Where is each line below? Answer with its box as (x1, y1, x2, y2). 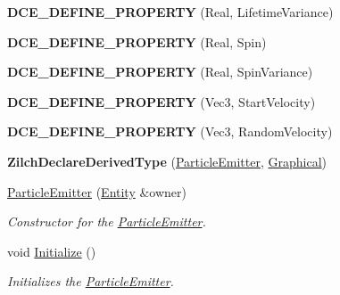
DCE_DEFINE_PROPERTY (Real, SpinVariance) (7, 62, 313, 81)
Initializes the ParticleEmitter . (7, 272, 174, 291)
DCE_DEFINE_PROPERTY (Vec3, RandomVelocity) (7, 122, 333, 141)
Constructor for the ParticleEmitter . (7, 212, 206, 231)
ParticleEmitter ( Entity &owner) (7, 182, 187, 201)
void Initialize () (7, 242, 96, 260)
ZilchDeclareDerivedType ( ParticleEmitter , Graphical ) (7, 152, 327, 170)
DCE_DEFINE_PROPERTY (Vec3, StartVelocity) (7, 92, 316, 111)
